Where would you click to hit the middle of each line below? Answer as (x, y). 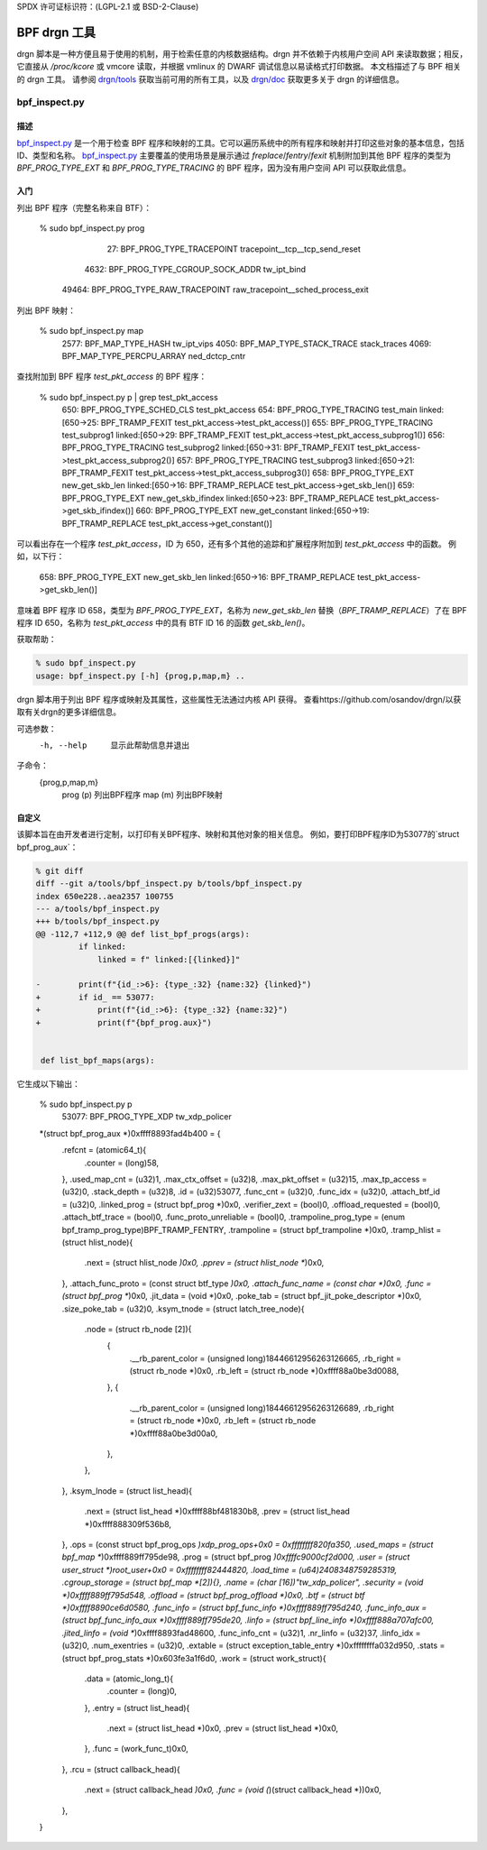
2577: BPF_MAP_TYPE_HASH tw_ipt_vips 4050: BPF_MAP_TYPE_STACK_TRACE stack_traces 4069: (247, 344)
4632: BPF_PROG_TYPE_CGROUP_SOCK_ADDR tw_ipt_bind (195, 269)
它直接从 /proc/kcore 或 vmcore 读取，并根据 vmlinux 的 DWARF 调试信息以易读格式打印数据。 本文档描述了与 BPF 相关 (239, 67)
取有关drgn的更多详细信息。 (69, 712)
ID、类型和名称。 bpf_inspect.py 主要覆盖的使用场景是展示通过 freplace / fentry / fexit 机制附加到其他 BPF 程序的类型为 (234, 156)
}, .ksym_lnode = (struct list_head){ (127, 1491)
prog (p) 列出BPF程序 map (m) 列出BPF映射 (142, 795)
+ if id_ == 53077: (95, 997)
